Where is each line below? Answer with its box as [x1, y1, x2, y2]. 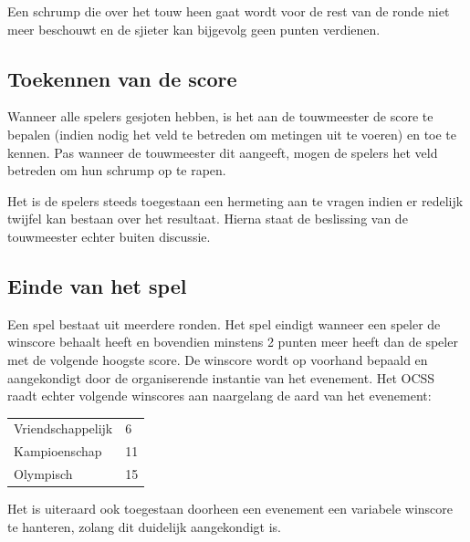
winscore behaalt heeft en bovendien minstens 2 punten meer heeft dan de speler [7, 332, 458, 351]
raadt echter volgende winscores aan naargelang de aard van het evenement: [7, 386, 432, 405]
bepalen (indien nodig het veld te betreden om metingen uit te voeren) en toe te [7, 124, 457, 143]
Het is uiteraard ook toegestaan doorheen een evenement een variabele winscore [7, 499, 454, 518]
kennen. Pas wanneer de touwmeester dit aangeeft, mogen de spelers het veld [7, 142, 438, 162]
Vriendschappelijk [14, 419, 113, 438]
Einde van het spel [7, 271, 187, 299]
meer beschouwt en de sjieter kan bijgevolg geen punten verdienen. [7, 19, 381, 38]
